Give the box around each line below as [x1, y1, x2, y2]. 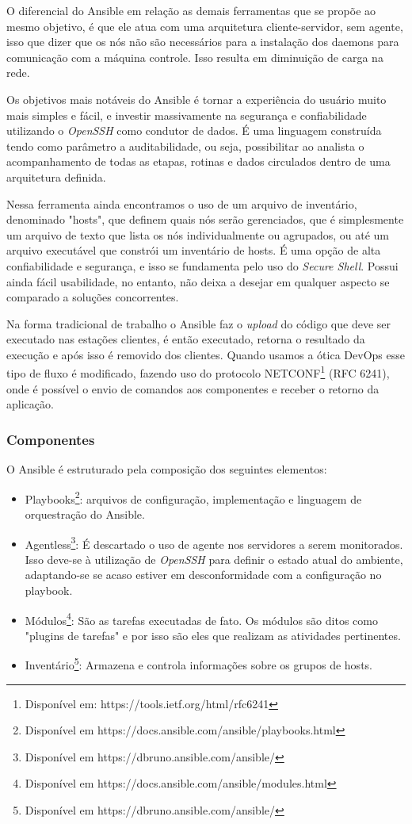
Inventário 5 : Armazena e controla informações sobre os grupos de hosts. [25, 654, 372, 673]
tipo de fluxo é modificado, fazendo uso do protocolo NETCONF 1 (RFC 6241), [6, 362, 390, 381]
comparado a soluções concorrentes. [6, 289, 179, 305]
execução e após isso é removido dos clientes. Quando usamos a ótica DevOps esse [6, 346, 405, 362]
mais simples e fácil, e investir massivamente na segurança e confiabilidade [6, 106, 367, 123]
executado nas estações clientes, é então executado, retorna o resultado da [6, 331, 365, 347]
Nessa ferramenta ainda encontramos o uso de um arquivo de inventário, [6, 195, 357, 212]
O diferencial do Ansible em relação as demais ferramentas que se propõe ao [6, 2, 376, 18]
